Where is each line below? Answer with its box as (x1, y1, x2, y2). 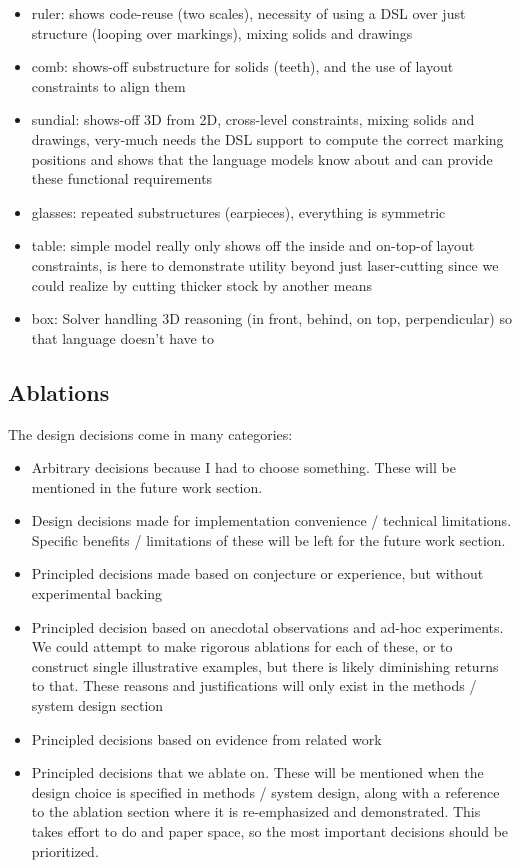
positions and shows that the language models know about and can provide (31, 148, 493, 169)
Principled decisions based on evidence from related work (31, 728, 382, 749)
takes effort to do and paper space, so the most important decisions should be (31, 821, 509, 842)
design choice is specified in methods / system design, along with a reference (31, 781, 500, 802)
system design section (31, 695, 164, 716)
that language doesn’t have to (31, 327, 214, 348)
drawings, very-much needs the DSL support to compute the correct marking (31, 128, 504, 149)
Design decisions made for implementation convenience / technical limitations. (31, 510, 512, 531)
